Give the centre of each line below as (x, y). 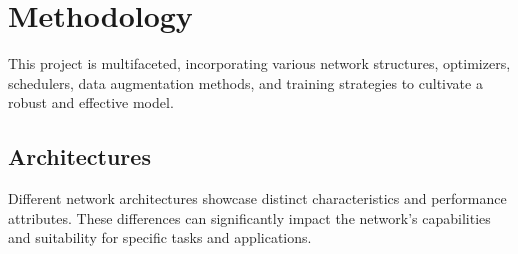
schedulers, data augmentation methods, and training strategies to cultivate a (245, 82)
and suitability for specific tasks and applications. (160, 237)
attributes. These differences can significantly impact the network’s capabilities (249, 217)
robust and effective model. (91, 102)
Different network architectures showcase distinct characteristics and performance (257, 198)
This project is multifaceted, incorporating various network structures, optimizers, (259, 63)
